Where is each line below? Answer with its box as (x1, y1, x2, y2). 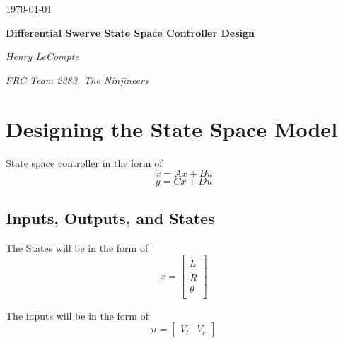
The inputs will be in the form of (6, 308, 149, 322)
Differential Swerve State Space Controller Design (6, 25, 255, 40)
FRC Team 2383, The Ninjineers (6, 72, 149, 87)
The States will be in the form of (6, 240, 149, 255)
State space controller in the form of (6, 155, 163, 170)
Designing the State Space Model (6, 114, 338, 143)
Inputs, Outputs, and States (6, 207, 215, 228)
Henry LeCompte (6, 49, 79, 64)
